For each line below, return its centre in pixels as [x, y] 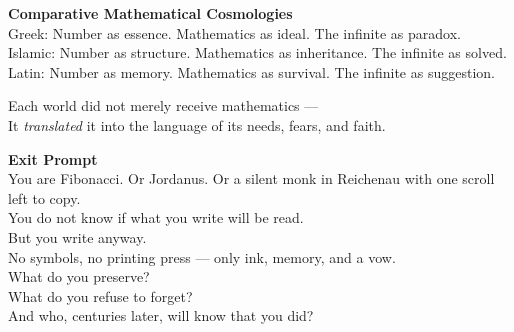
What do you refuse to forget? [100, 295]
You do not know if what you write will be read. [156, 217]
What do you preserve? [79, 276]
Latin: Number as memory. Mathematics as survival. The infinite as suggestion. [251, 71]
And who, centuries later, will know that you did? [161, 315]
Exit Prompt [53, 158]
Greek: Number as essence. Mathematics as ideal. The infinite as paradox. [234, 32]
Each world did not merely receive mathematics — [163, 105]
